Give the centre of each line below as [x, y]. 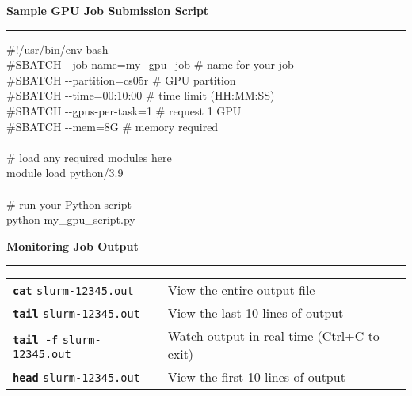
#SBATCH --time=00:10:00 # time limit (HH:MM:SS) [141, 95]
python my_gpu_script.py [71, 219]
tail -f [36, 339]
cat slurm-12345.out [73, 291]
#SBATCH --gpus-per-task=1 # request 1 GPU [124, 110]
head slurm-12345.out [76, 378]
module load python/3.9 [65, 173]
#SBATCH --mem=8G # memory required [113, 126]
